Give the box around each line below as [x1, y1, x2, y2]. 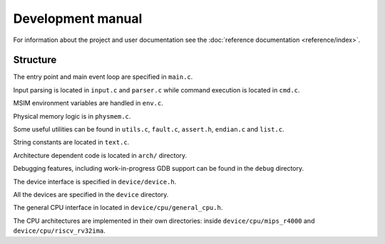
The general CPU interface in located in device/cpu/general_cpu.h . [13, 203, 223, 212]
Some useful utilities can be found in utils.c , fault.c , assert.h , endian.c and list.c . [13, 125, 284, 134]
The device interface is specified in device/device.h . [13, 177, 177, 186]
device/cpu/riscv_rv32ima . [13, 226, 106, 235]
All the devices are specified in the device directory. [13, 190, 169, 198]
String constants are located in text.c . [13, 138, 130, 147]
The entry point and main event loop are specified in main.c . [13, 73, 193, 81]
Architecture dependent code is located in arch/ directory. [13, 151, 188, 159]
